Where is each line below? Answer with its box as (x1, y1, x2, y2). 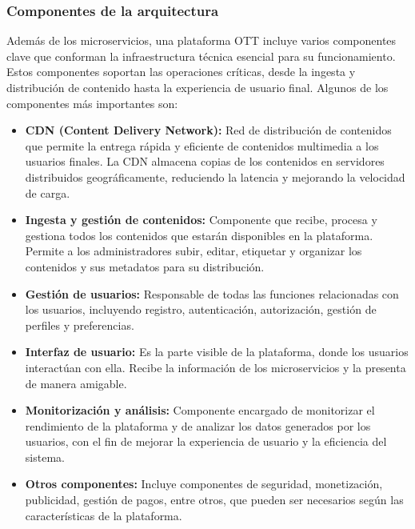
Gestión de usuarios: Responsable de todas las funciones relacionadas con (25, 285, 399, 302)
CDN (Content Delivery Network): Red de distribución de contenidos (25, 122, 392, 138)
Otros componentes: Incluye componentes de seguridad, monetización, (25, 475, 383, 492)
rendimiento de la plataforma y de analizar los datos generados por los (25, 417, 371, 434)
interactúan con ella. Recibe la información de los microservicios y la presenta (25, 359, 406, 375)
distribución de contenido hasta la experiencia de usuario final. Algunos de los (6, 79, 389, 95)
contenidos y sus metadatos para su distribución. (25, 258, 265, 275)
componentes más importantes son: (6, 94, 178, 111)
